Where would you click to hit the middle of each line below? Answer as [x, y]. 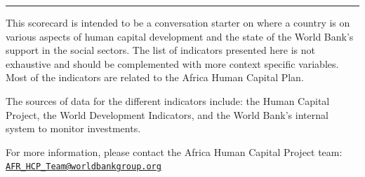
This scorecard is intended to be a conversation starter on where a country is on [178, 22]
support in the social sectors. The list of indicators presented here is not [161, 50]
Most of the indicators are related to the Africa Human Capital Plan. [155, 77]
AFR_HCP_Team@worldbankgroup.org [84, 167]
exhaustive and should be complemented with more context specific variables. [172, 63]
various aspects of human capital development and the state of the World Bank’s [180, 36]
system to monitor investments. [73, 128]
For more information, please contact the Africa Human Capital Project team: [174, 151]
